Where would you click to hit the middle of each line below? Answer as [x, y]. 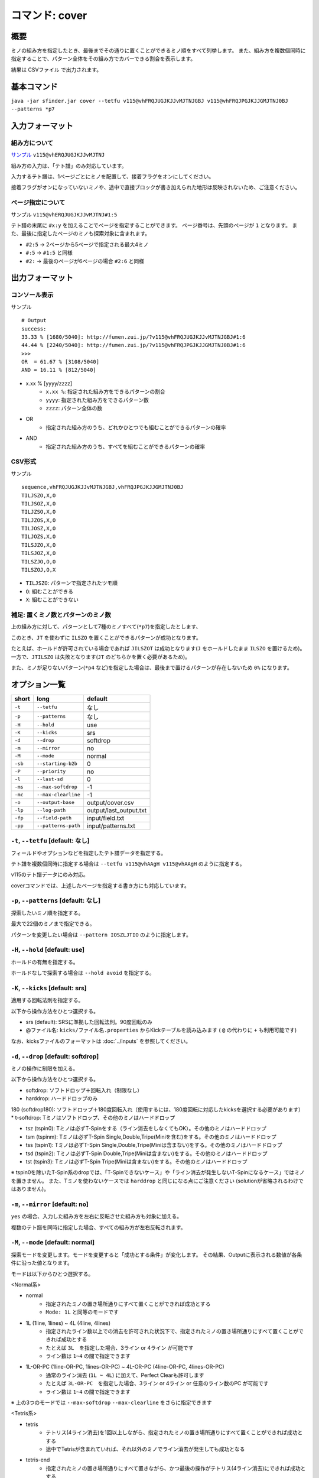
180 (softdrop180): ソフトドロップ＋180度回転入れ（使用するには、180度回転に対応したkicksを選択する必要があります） [157, 1109]
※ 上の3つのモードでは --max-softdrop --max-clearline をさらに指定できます [111, 1403]
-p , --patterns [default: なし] [56, 900]
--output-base [56, 803]
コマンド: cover [49, 15]
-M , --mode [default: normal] [53, 1243]
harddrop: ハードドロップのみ [62, 1098]
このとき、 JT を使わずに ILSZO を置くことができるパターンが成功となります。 [106, 637]
